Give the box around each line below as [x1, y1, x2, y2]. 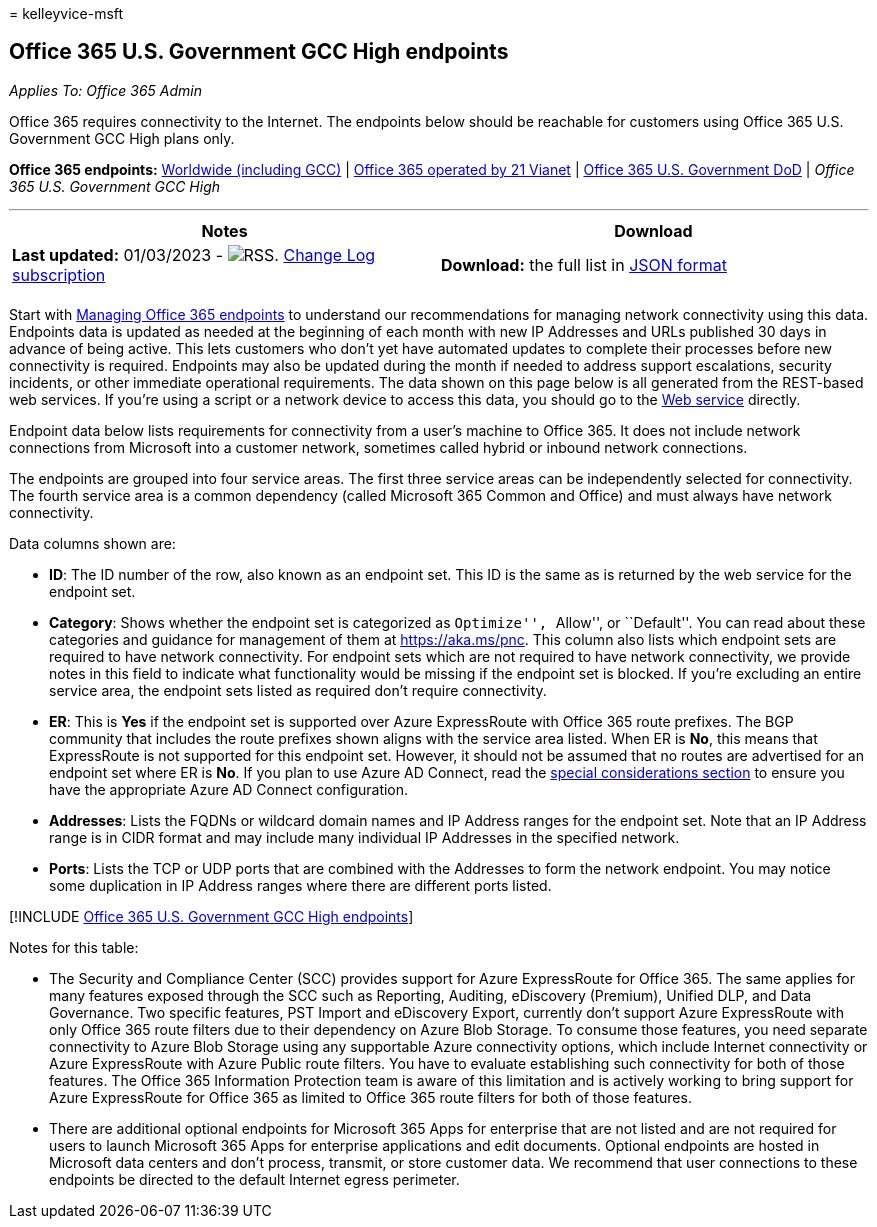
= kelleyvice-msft [9, 5, 124, 22]
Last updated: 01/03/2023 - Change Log [12, 244, 376, 265]
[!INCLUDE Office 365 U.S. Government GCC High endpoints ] [9, 907, 414, 925]
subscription [12, 264, 106, 285]
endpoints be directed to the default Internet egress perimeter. [49, 1170, 460, 1188]
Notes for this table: [9, 938, 139, 956]
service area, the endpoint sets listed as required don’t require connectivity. [49, 681, 547, 699]
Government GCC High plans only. [9, 129, 235, 147]
